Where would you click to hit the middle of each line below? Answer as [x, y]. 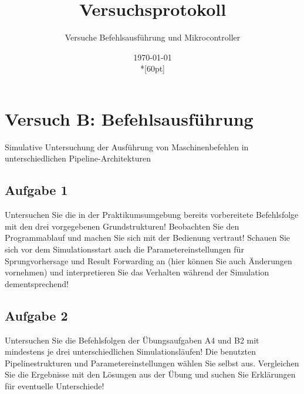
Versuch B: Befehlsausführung [129, 118]
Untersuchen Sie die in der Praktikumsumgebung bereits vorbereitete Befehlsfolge [152, 215]
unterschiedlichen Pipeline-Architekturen [78, 158]
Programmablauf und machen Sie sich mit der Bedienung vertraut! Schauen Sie [148, 238]
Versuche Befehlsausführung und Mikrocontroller [153, 37]
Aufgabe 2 [36, 315]
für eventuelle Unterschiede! [55, 385]
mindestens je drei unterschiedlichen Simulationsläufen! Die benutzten [130, 351]
